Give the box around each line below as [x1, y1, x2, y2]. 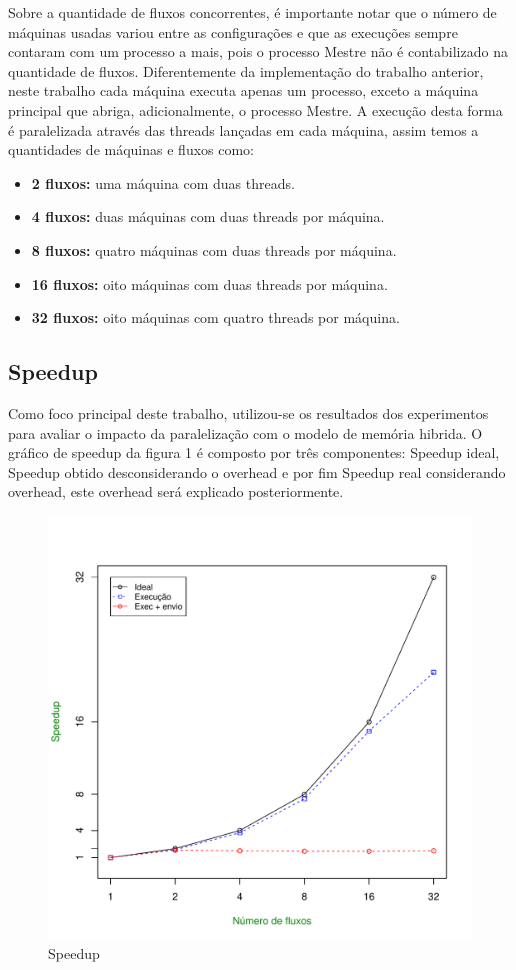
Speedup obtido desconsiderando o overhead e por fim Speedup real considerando [8, 461, 506, 482]
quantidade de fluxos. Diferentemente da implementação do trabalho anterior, [8, 60, 484, 81]
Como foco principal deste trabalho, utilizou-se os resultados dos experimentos [8, 402, 489, 423]
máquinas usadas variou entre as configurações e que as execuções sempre [8, 21, 458, 42]
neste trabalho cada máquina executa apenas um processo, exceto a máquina [8, 80, 479, 101]
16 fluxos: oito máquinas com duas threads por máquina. [31, 273, 388, 294]
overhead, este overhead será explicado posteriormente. [8, 481, 344, 502]
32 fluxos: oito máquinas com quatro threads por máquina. [31, 307, 400, 328]
